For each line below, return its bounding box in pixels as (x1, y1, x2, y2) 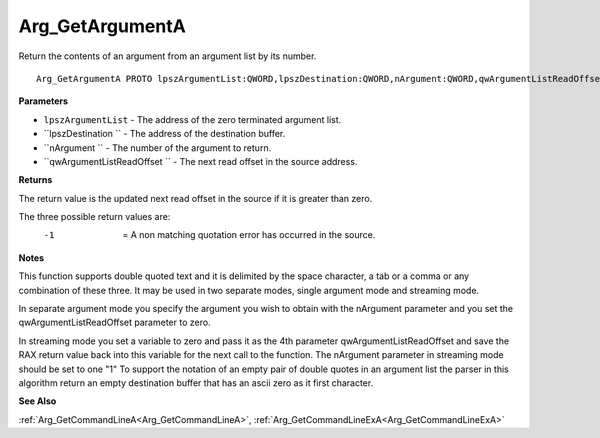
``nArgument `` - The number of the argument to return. (43, 141, 272, 154)
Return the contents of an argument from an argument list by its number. (18, 50, 317, 62)
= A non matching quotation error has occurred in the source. (122, 229, 376, 241)
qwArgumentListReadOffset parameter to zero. (18, 316, 211, 329)
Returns (18, 174, 53, 186)
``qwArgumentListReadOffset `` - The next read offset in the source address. (43, 155, 358, 167)
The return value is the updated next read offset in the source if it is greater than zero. (18, 192, 373, 204)
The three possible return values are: (18, 211, 171, 223)
